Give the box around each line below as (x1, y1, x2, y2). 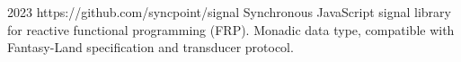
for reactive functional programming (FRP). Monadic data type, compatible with (7, 20, 455, 39)
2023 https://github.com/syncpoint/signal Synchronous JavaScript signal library (7, 3, 451, 21)
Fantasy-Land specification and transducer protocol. (7, 38, 294, 57)
